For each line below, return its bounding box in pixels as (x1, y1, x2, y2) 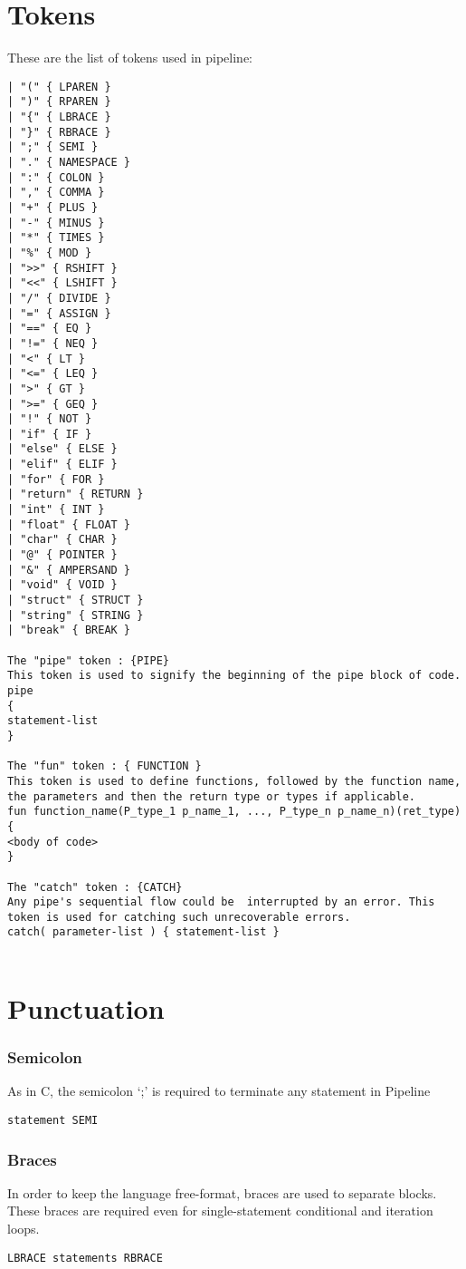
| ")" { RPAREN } (7, 95, 111, 109)
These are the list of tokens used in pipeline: (7, 48, 252, 67)
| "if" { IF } (7, 427, 92, 441)
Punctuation (7, 989, 165, 1026)
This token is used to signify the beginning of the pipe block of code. (7, 669, 461, 683)
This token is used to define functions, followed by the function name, (7, 774, 461, 788)
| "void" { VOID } (7, 578, 118, 592)
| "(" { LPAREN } (7, 80, 111, 93)
